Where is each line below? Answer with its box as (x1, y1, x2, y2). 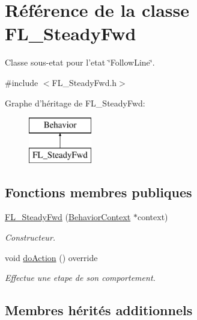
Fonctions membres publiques (5, 182, 192, 201)
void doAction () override (5, 251, 98, 263)
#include (5, 76, 38, 88)
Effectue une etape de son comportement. (5, 271, 156, 284)
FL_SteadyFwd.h (52, 76, 117, 88)
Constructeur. (5, 231, 56, 244)
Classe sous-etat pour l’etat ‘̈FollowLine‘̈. (5, 56, 155, 69)
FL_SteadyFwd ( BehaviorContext (5, 211, 131, 223)
